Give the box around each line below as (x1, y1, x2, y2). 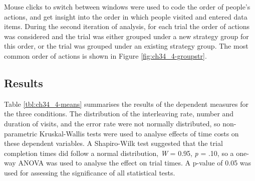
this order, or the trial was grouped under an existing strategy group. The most (4, 41, 248, 51)
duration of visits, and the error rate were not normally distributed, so (4, 118, 220, 128)
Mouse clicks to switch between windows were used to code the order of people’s (4, 2, 250, 12)
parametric (4, 128, 38, 138)
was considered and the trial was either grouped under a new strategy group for (4, 31, 249, 41)
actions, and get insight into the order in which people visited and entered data (4, 11, 247, 22)
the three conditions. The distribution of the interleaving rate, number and (4, 108, 234, 119)
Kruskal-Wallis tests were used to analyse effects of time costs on (39, 128, 239, 138)
